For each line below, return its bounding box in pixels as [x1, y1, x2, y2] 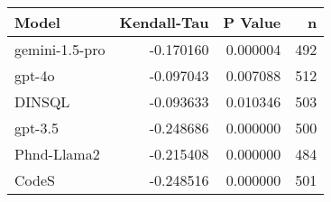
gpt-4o [14, 65, 55, 86]
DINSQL [14, 91, 70, 112]
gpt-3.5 [14, 117, 59, 138]
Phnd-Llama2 [14, 143, 100, 164]
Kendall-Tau [119, 12, 209, 32]
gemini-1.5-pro [14, 39, 106, 60]
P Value [223, 12, 281, 32]
